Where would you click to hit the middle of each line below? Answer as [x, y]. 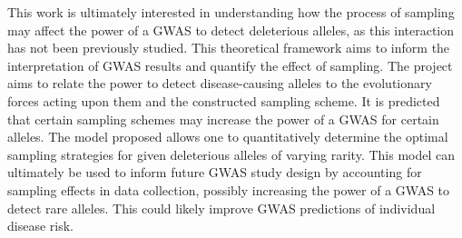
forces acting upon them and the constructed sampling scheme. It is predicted [224, 100]
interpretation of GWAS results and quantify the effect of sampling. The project [230, 65]
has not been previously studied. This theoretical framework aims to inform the [229, 48]
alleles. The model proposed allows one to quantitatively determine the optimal [228, 137]
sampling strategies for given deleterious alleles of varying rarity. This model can [231, 154]
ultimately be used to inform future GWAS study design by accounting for [215, 172]
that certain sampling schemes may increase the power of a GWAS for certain [223, 119]
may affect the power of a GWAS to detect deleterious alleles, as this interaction [231, 30]
